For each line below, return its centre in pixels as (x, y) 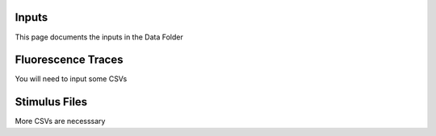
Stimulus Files (51, 102)
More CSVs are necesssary (60, 122)
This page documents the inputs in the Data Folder (99, 37)
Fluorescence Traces (69, 60)
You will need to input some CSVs (71, 79)
